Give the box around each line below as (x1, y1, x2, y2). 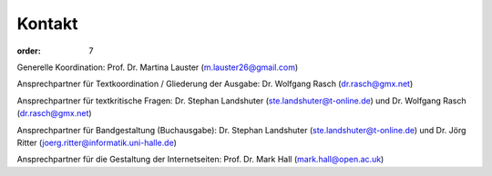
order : (16, 45, 41, 56)
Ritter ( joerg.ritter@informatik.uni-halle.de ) (16, 137, 177, 148)
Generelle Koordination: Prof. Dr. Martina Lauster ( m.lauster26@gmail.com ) (16, 62, 299, 73)
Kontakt (16, 14, 78, 34)
